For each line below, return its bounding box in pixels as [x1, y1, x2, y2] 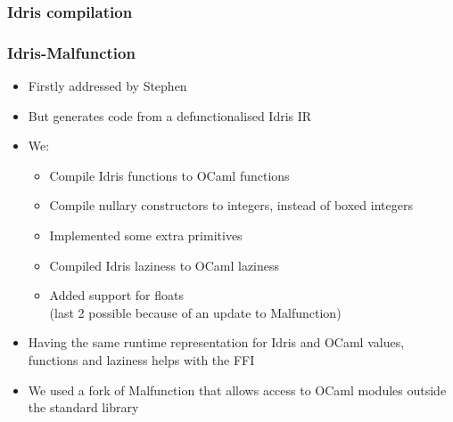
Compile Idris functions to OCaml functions [49, 166, 290, 184]
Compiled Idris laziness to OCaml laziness [49, 256, 280, 274]
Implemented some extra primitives [49, 226, 243, 245]
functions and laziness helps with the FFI [28, 351, 255, 369]
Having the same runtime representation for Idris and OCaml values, [28, 333, 405, 352]
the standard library [28, 398, 139, 417]
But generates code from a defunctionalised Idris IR [28, 106, 312, 125]
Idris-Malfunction [7, 41, 136, 63]
